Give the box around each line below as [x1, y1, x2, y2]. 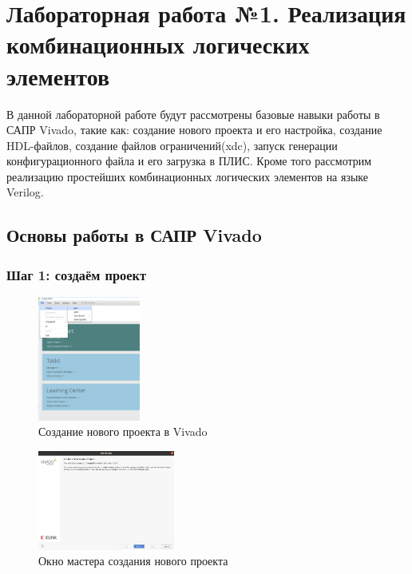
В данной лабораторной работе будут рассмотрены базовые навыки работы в [6, 105, 380, 122]
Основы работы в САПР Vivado [6, 223, 262, 247]
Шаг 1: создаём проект [6, 264, 147, 284]
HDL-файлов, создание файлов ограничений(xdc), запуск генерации [6, 137, 338, 153]
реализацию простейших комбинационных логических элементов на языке [6, 168, 369, 184]
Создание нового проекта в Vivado [38, 423, 208, 440]
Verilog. [6, 184, 44, 200]
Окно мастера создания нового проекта [38, 552, 228, 569]
